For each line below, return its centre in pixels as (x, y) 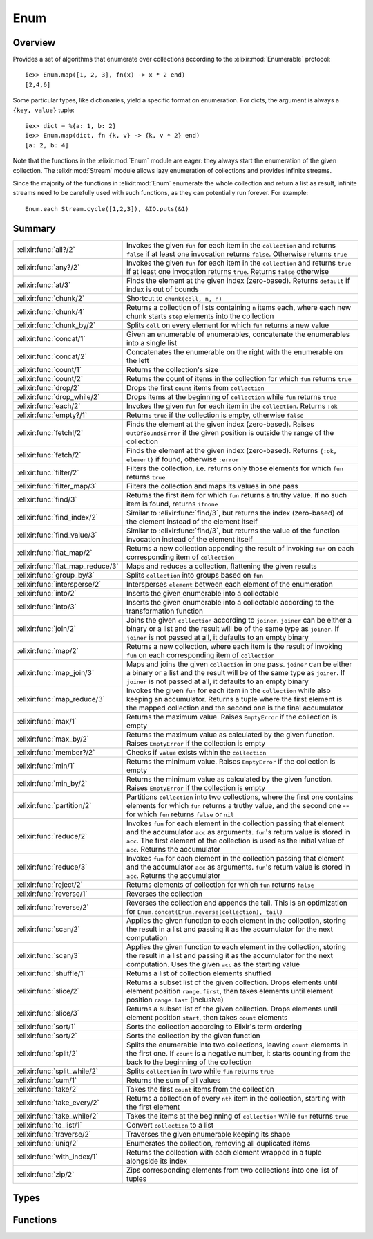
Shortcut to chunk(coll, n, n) (174, 298)
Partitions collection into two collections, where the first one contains (240, 797)
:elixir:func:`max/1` (47, 721)
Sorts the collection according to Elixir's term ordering (214, 1026)
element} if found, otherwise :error (183, 459)
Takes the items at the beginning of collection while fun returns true (238, 1116)
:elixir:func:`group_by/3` (56, 575)
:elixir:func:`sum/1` (47, 1080)
